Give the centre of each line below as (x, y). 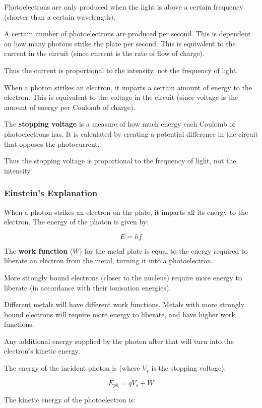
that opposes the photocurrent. (52, 143)
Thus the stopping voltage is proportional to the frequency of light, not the (120, 161)
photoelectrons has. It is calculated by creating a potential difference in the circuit (131, 133)
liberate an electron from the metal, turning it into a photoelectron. (109, 260)
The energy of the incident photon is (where (72, 368)
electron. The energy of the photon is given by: (77, 222)
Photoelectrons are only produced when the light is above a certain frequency (124, 7)
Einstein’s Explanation (51, 193)
